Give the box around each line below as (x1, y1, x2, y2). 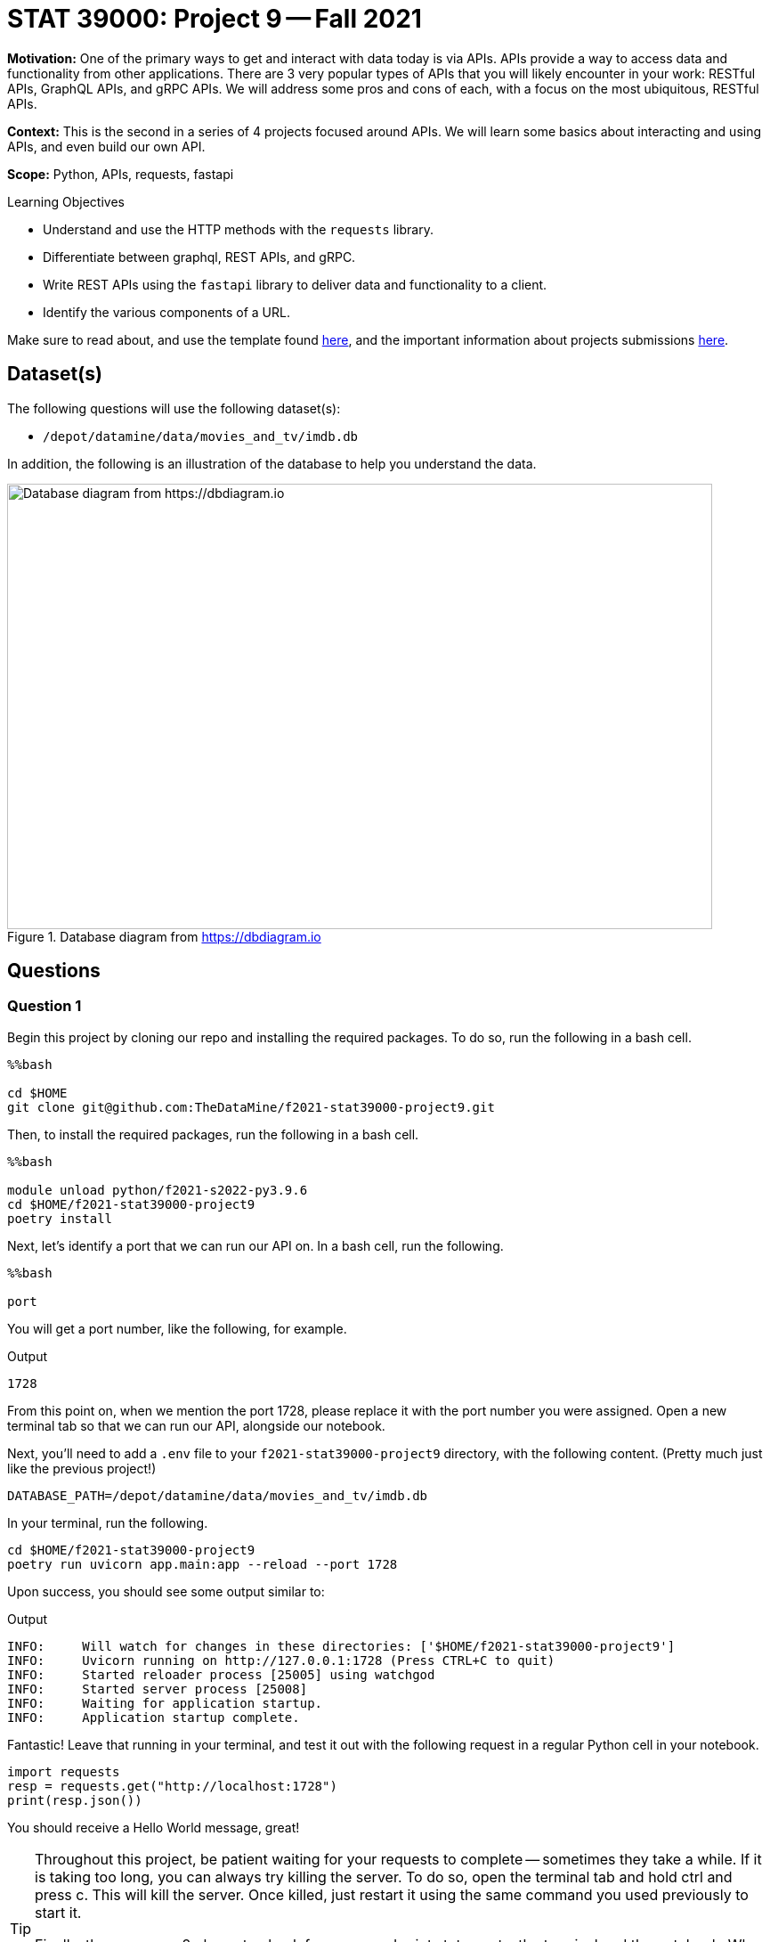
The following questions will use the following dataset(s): (7, 400, 341, 416)
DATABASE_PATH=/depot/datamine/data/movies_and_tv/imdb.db (7, 1488, 428, 1503)
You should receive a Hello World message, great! (7, 1819, 300, 1835)
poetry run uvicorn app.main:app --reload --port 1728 (7, 1556, 398, 1571)
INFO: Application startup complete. (7, 1709, 300, 1725)
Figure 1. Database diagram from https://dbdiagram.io (7, 928, 321, 944)
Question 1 (7, 997, 82, 1016)
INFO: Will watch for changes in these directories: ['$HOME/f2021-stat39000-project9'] (7, 1638, 676, 1653)
